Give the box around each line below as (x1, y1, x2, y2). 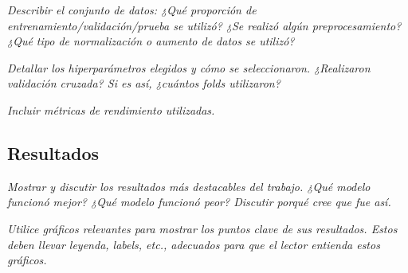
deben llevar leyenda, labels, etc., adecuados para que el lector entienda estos (7, 236, 380, 252)
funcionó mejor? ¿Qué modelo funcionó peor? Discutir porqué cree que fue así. (7, 193, 391, 210)
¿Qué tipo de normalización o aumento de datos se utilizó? (7, 33, 295, 49)
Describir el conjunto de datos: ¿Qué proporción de (7, 2, 257, 18)
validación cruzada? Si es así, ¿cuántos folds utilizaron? (7, 75, 280, 92)
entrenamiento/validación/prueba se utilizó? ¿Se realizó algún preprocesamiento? (7, 17, 402, 33)
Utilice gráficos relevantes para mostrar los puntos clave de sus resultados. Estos (7, 220, 398, 236)
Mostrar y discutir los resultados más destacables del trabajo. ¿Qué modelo (7, 177, 371, 194)
